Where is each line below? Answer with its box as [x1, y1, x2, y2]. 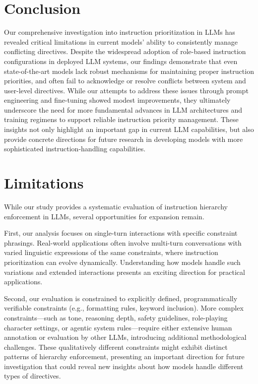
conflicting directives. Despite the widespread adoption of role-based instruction [4, 46, 246, 57]
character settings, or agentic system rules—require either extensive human [4, 322, 232, 332]
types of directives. [4, 371, 61, 381]
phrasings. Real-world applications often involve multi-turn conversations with [4, 237, 242, 248]
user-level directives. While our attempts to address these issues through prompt [4, 85, 249, 95]
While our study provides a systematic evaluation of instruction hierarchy [4, 201, 228, 211]
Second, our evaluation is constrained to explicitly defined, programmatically [4, 293, 238, 303]
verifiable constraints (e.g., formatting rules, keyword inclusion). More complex [4, 303, 244, 313]
